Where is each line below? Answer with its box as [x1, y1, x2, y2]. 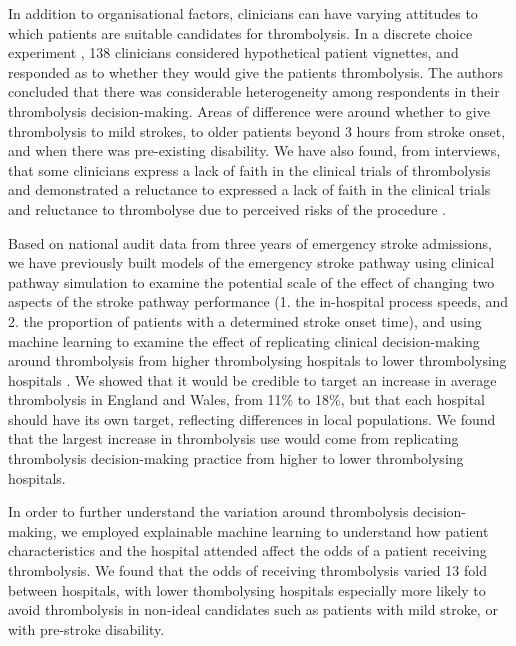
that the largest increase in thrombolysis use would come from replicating [8, 428, 459, 449]
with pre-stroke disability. [8, 618, 165, 639]
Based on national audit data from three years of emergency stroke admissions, [8, 232, 492, 253]
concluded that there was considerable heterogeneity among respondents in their [8, 81, 500, 102]
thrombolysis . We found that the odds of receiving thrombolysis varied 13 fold [8, 560, 487, 581]
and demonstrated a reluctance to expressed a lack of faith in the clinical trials [8, 179, 491, 200]
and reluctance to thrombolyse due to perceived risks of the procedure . [8, 198, 446, 219]
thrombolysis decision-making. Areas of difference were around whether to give [8, 100, 490, 121]
